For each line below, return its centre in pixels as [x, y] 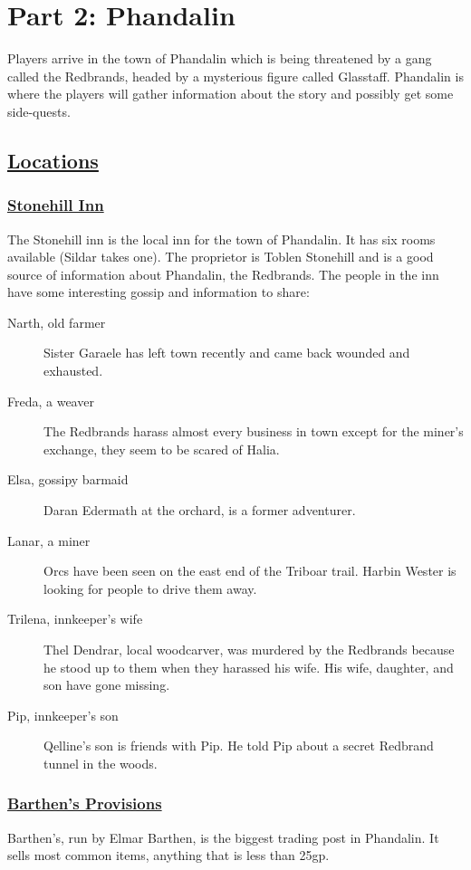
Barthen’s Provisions [85, 803]
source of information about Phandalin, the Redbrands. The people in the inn [223, 274]
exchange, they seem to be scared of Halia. [162, 449]
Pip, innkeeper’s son [63, 715]
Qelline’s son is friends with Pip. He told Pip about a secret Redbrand [239, 746]
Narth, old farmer [57, 322]
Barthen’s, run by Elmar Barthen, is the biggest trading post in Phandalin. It [223, 837]
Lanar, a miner [49, 540]
